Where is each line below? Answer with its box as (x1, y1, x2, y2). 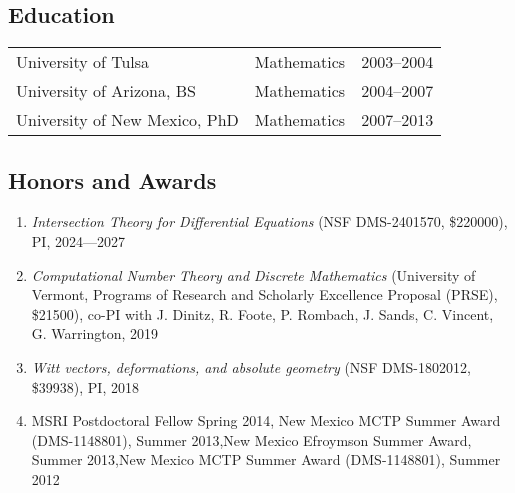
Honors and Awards (8, 164, 217, 195)
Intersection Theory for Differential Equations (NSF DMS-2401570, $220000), (31, 211, 508, 232)
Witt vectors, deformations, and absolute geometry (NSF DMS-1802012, (31, 356, 471, 377)
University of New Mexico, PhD (16, 108, 239, 132)
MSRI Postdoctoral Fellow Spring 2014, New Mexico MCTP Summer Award (31, 410, 501, 431)
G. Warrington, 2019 (31, 323, 159, 344)
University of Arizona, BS (16, 79, 196, 103)
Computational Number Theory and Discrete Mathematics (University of (31, 264, 476, 285)
